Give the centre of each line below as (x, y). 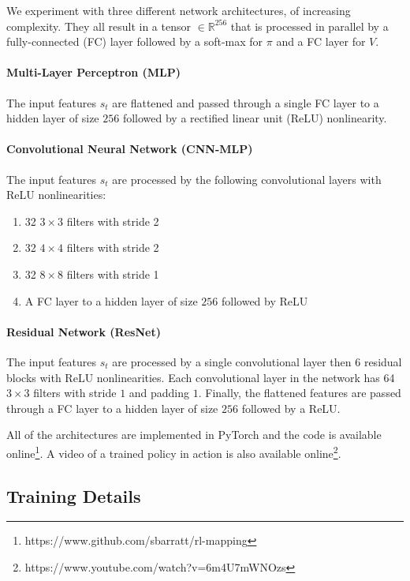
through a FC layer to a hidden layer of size (112, 408)
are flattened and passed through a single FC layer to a (246, 102)
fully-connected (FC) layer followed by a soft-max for (135, 41)
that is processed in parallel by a (309, 26)
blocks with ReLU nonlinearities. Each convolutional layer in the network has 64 (201, 377)
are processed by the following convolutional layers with (247, 179)
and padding (159, 393)
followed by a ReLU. (291, 408)
